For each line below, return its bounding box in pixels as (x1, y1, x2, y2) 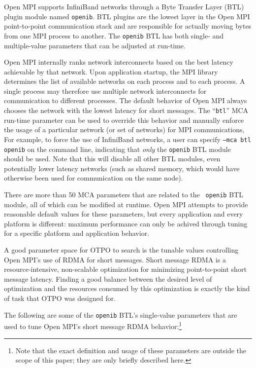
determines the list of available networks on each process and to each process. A (4, 76, 245, 86)
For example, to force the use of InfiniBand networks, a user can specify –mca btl (4, 134, 251, 144)
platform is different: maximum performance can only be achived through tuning (4, 218, 248, 228)
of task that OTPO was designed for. (4, 293, 116, 303)
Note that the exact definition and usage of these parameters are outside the (15, 345, 247, 355)
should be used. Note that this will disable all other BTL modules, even (4, 153, 221, 164)
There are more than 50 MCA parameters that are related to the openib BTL (4, 189, 243, 199)
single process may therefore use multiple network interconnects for (4, 85, 207, 96)
